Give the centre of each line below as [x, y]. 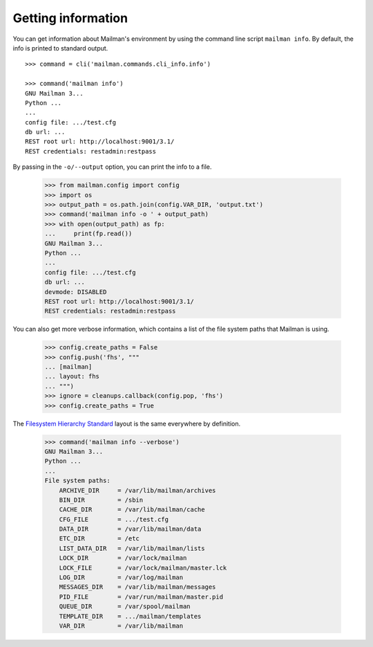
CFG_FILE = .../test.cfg [114, 519]
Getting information [70, 18]
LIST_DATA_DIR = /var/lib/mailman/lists [132, 548]
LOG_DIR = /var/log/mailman [121, 577]
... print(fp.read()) [88, 234]
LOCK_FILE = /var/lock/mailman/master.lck [143, 568]
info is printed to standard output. [60, 48]
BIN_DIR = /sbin [101, 500]
